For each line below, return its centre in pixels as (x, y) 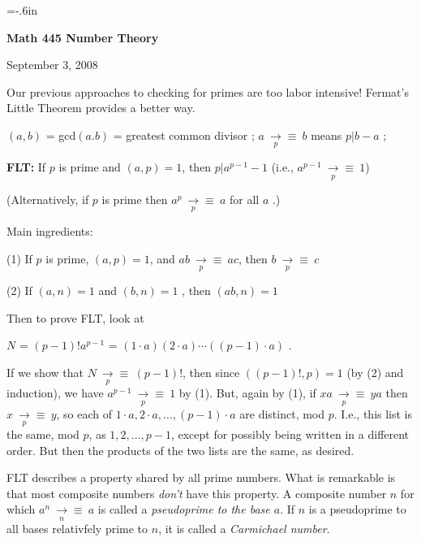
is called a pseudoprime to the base (184, 509)
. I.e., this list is (373, 413)
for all (245, 199)
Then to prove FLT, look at (75, 317)
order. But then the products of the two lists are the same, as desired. (180, 450)
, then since (211, 372)
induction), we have (55, 393)
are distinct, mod (282, 413)
